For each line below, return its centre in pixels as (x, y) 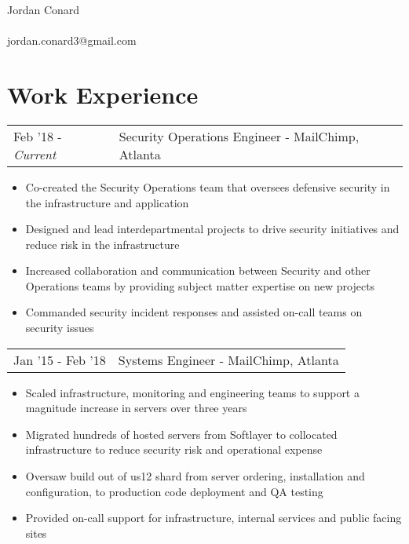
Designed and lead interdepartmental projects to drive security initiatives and (212, 229)
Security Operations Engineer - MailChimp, (239, 136)
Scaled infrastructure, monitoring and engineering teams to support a (192, 392)
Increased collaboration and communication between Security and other (198, 270)
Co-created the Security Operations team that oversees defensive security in (208, 186)
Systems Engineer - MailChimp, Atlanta (228, 360)
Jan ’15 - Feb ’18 (60, 360)
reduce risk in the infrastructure (102, 244)
